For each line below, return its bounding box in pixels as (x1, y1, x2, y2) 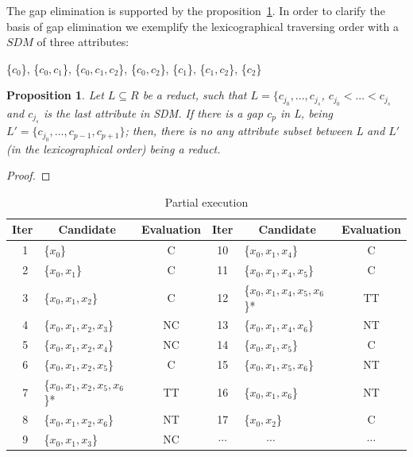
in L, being (280, 104, 333, 121)
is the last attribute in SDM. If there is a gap (43, 104, 264, 121)
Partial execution (164, 193, 249, 210)
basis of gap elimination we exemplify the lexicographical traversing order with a (6, 17, 399, 34)
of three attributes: (37, 33, 129, 50)
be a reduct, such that (142, 87, 247, 103)
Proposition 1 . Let (6, 87, 104, 103)
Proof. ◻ (6, 167, 51, 184)
